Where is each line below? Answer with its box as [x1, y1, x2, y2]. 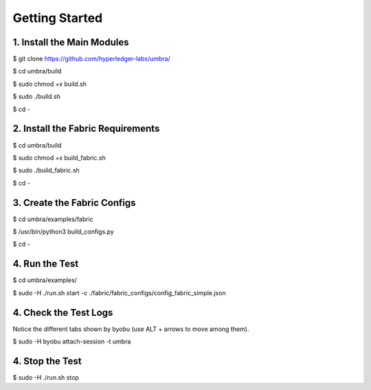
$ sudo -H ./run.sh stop [12, 373, 79, 381]
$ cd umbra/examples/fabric [12, 215, 94, 223]
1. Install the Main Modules [12, 36, 129, 48]
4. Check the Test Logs [12, 306, 113, 319]
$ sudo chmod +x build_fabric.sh [12, 153, 106, 161]
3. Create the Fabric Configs [12, 196, 137, 209]
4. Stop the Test [12, 355, 82, 367]
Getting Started [12, 10, 103, 25]
